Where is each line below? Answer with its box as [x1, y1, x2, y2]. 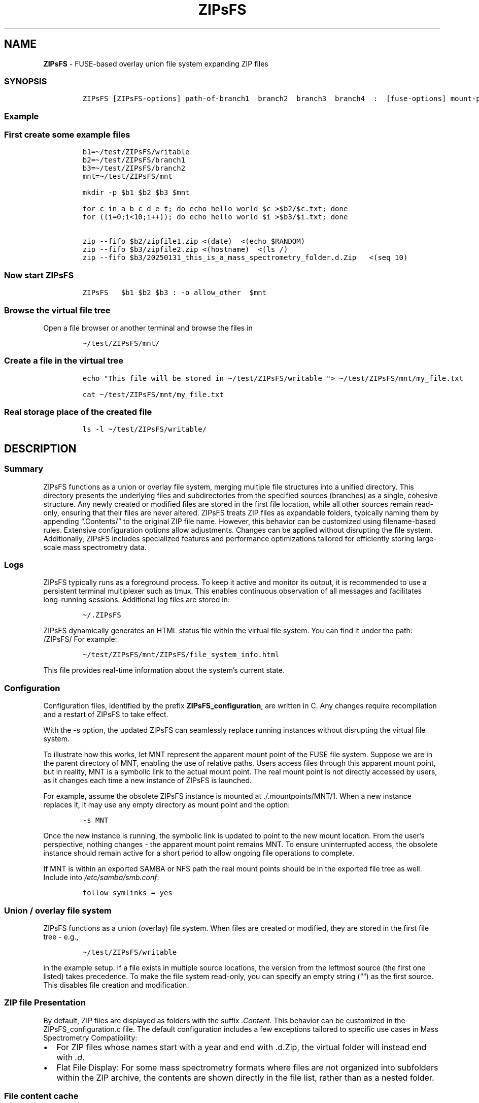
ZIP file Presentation [4, 997, 86, 1008]
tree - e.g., [43, 932, 79, 941]
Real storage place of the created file [4, 407, 152, 417]
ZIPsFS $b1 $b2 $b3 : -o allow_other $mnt [82, 288, 267, 297]
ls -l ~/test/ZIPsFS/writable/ [82, 425, 207, 434]
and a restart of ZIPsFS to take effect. [43, 710, 168, 719]
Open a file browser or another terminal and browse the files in [43, 323, 253, 332]
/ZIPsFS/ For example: [43, 635, 117, 644]
